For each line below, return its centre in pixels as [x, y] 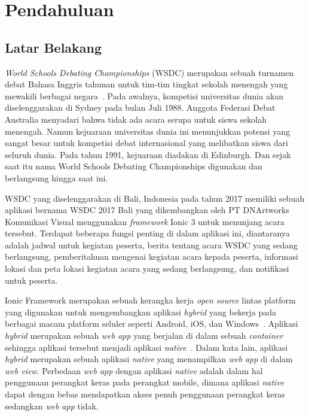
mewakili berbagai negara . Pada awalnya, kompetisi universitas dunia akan [144, 95]
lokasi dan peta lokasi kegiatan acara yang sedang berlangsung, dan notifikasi [147, 268]
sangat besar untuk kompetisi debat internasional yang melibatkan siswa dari [146, 143]
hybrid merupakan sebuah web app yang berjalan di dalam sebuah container [144, 335]
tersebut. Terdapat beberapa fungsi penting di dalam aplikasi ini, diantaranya [147, 233]
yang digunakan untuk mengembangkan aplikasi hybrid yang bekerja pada [141, 312]
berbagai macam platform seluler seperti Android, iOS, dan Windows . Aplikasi [152, 324]
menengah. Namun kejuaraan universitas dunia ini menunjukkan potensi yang [148, 131]
